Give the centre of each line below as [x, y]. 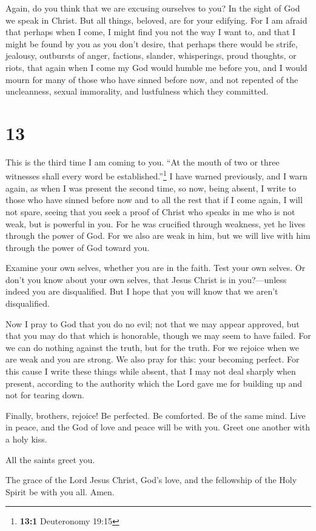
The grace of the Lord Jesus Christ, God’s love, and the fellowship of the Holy [151, 480]
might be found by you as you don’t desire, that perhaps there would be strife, [152, 43]
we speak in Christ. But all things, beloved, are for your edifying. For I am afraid [156, 20]
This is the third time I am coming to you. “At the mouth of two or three [143, 162]
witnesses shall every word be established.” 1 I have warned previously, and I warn [156, 175]
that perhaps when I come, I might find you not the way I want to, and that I [151, 32]
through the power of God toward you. [78, 247]
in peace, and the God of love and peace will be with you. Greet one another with [158, 427]
